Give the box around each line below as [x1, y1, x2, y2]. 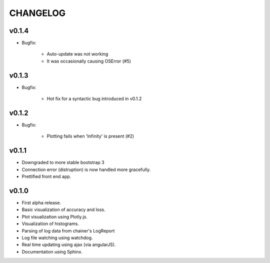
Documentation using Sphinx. [21, 248, 82, 254]
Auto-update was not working [46, 51, 108, 57]
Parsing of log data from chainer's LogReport [21, 227, 115, 233]
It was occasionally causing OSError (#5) [46, 58, 131, 64]
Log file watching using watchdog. [21, 234, 93, 240]
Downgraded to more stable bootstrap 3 [21, 159, 104, 165]
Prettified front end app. [21, 173, 71, 179]
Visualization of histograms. [21, 220, 79, 227]
